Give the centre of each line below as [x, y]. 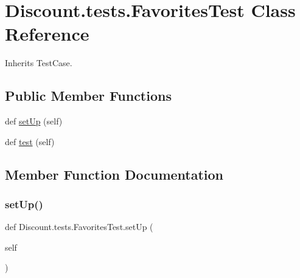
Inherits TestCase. [39, 63]
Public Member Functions [88, 96]
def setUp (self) [34, 121]
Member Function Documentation [114, 174]
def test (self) [30, 141]
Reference [47, 34]
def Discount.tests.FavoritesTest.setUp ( [79, 227]
